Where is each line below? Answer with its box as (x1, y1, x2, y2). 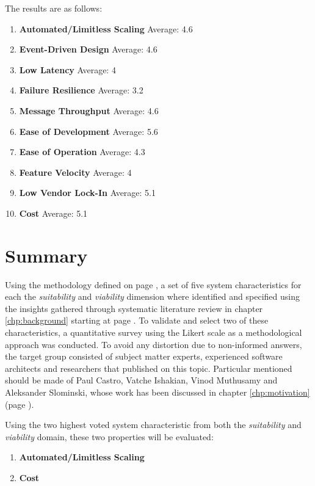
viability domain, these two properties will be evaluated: (5, 430, 214, 443)
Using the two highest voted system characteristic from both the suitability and (5, 418, 302, 431)
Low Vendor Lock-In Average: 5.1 (19, 186, 156, 199)
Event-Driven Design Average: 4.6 (19, 43, 157, 56)
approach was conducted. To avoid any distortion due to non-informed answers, (5, 338, 302, 350)
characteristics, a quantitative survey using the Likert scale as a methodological (5, 326, 302, 339)
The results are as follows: (5, 2, 103, 14)
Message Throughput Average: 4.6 (19, 104, 159, 117)
